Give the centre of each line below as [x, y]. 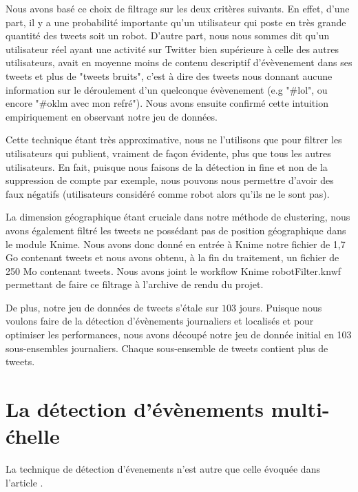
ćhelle [33, 436]
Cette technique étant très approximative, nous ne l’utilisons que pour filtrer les [174, 140]
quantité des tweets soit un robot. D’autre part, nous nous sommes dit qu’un [168, 35]
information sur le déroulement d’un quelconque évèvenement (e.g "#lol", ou [167, 89]
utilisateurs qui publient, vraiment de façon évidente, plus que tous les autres [168, 153]
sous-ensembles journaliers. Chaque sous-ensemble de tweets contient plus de [167, 348]
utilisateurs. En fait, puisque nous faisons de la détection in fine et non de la [167, 166]
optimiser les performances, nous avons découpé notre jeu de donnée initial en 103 [179, 335]
